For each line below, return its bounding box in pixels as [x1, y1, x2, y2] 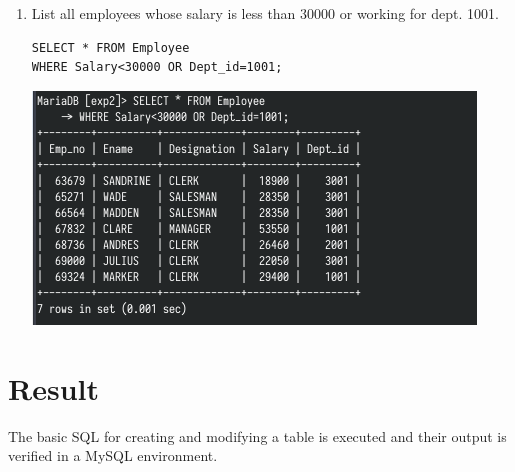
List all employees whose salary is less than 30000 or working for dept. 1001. [31, 3, 499, 23]
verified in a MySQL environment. [8, 445, 218, 466]
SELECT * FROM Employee [31, 40, 190, 55]
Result [8, 367, 99, 408]
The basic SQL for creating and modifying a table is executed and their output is [8, 425, 507, 446]
